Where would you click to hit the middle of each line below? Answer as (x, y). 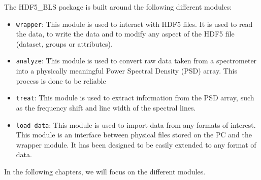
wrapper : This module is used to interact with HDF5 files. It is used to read (134, 24)
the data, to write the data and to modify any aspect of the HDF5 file (125, 34)
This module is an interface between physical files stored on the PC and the (134, 135)
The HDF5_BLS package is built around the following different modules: (118, 7)
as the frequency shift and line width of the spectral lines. (106, 107)
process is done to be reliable (61, 80)
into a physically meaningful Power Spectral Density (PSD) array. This (126, 71)
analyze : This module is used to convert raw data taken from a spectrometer (136, 61)
